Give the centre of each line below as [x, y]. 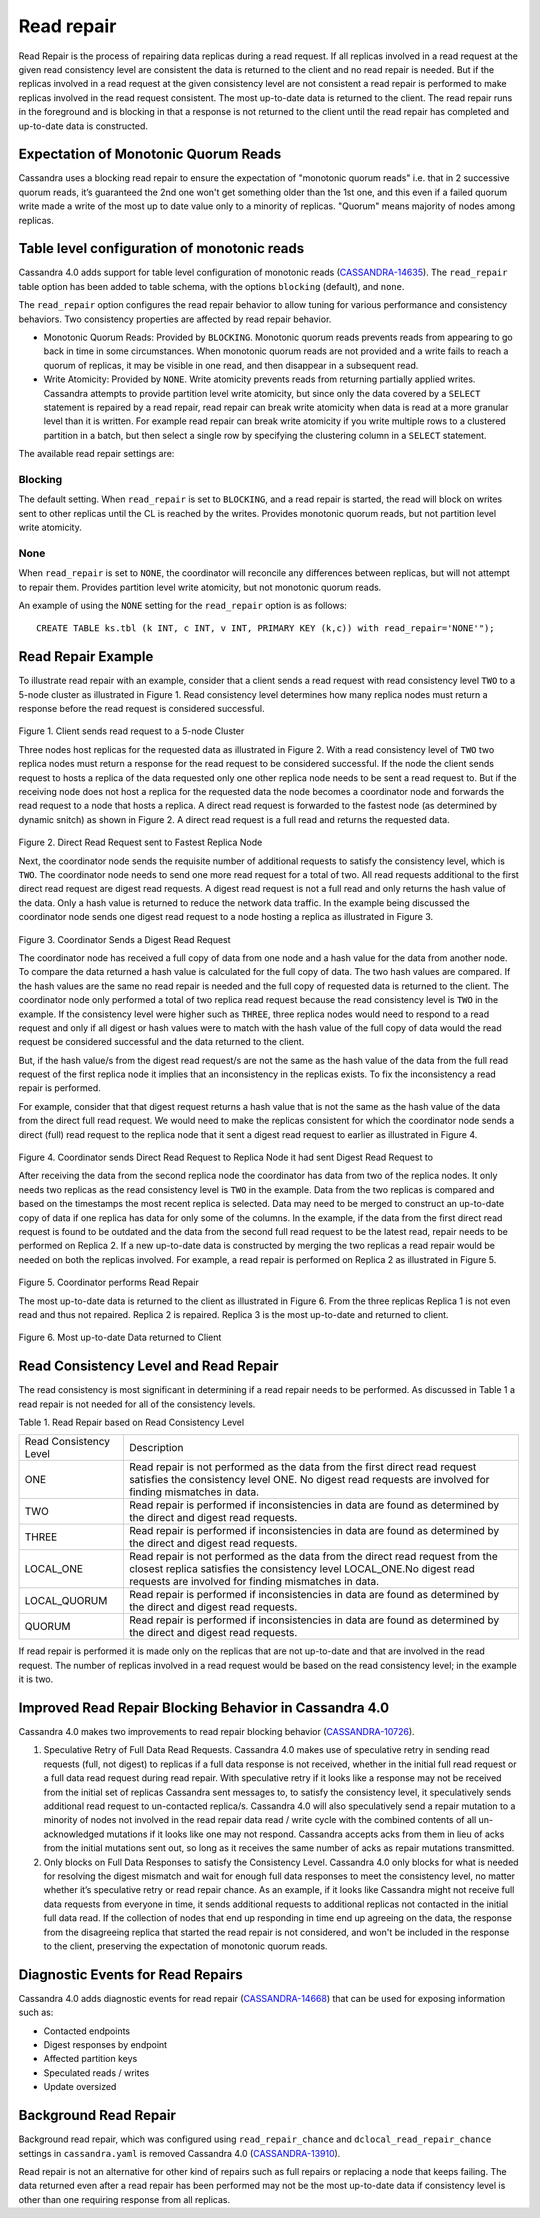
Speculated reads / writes [96, 2072]
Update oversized [80, 2087]
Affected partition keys [90, 2059]
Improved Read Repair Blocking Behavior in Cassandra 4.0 [204, 1708]
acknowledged [74, 1834]
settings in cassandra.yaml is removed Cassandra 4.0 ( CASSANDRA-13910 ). [179, 2153]
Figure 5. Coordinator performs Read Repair [108, 1282]
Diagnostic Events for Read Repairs [131, 1974]
